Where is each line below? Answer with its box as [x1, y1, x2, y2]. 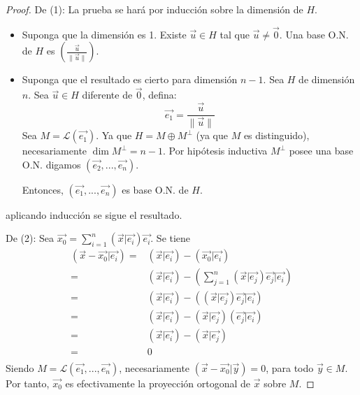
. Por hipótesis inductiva [163, 143, 268, 158]
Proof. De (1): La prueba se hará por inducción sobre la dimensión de [6, 2, 303, 16]
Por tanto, [6, 375, 50, 390]
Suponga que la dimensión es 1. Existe [22, 27, 187, 41]
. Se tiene [150, 231, 191, 245]
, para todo [266, 360, 314, 375]
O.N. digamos [22, 157, 81, 171]
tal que [219, 27, 250, 41]
